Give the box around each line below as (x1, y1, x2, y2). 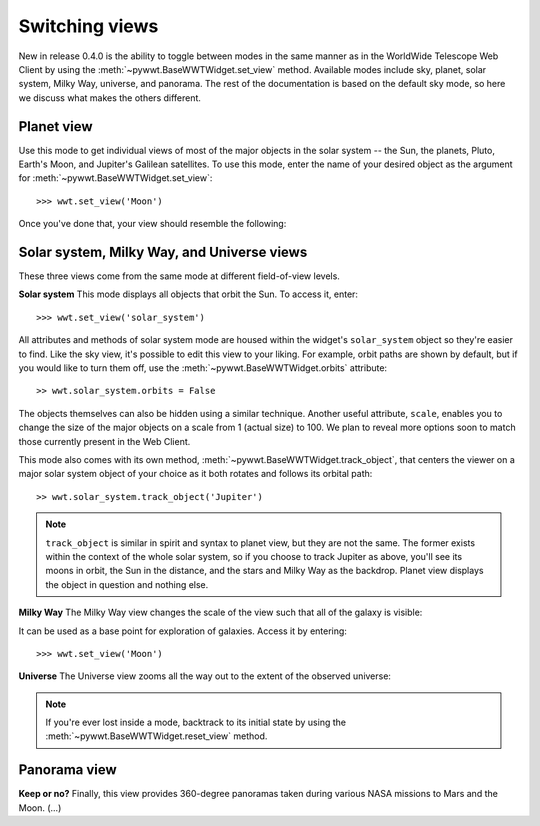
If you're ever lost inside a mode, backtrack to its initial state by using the (45, 716, 347, 729)
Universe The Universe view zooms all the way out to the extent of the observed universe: (18, 670, 392, 682)
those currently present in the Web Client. (18, 435, 191, 447)
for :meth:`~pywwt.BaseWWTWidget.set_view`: (18, 172, 213, 184)
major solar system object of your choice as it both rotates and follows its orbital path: (18, 468, 373, 480)
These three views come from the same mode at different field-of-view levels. (18, 270, 340, 282)
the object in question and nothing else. (45, 578, 209, 590)
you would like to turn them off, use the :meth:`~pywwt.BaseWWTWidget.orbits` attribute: (18, 362, 388, 374)
